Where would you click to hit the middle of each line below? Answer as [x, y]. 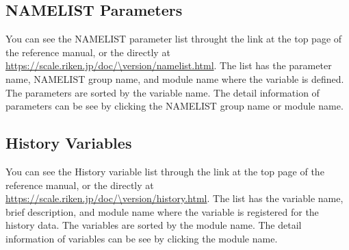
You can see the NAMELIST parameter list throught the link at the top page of [174, 39]
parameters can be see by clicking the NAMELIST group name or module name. [174, 106]
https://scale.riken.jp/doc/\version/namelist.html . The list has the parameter [169, 65]
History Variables [69, 143]
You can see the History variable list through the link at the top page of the [165, 171]
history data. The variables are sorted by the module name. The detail [154, 225]
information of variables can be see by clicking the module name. [142, 238]
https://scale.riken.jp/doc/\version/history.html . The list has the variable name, [174, 198]
